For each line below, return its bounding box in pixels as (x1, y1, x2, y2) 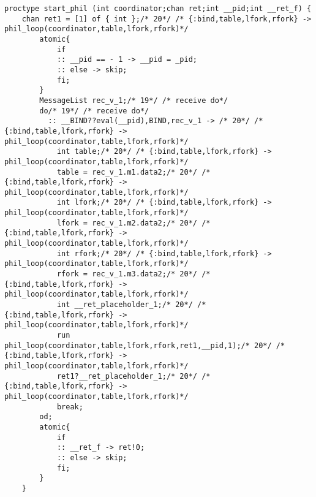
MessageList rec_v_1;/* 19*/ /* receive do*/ (39, 96, 228, 105)
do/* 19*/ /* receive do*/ (39, 106, 149, 115)
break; (56, 402, 83, 411)
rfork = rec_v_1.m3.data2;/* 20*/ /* (56, 270, 211, 279)
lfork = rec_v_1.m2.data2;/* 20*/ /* (56, 218, 211, 227)
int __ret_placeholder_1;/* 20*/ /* (56, 300, 206, 309)
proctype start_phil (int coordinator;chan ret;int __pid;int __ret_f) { (4, 4, 312, 13)
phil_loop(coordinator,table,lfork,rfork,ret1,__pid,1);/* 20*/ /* (4, 341, 285, 350)
